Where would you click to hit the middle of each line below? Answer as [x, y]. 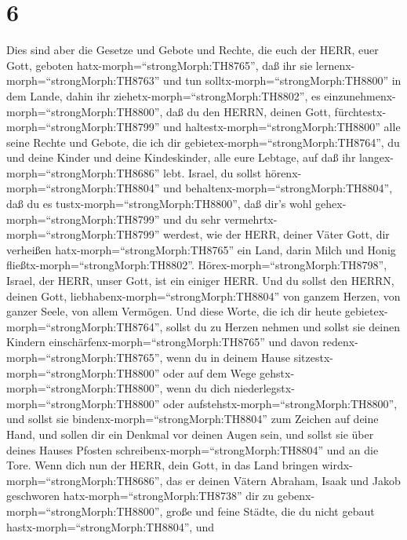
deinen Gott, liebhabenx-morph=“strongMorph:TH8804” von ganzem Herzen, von [203, 296]
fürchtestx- [360, 111]
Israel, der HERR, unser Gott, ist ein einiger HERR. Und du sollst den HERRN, [200, 281]
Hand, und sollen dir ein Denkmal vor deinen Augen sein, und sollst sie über [190, 434]
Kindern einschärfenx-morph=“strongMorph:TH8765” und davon [163, 342]
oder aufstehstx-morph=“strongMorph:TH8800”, [280, 403]
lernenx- [335, 65]
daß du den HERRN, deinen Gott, [249, 111]
